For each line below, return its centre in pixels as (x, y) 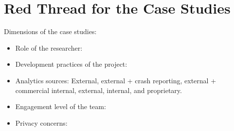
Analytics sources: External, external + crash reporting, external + (116, 80)
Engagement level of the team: (61, 106)
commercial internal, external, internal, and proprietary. (99, 90)
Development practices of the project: (71, 64)
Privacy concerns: (41, 122)
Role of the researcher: (49, 47)
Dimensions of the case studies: (50, 31)
